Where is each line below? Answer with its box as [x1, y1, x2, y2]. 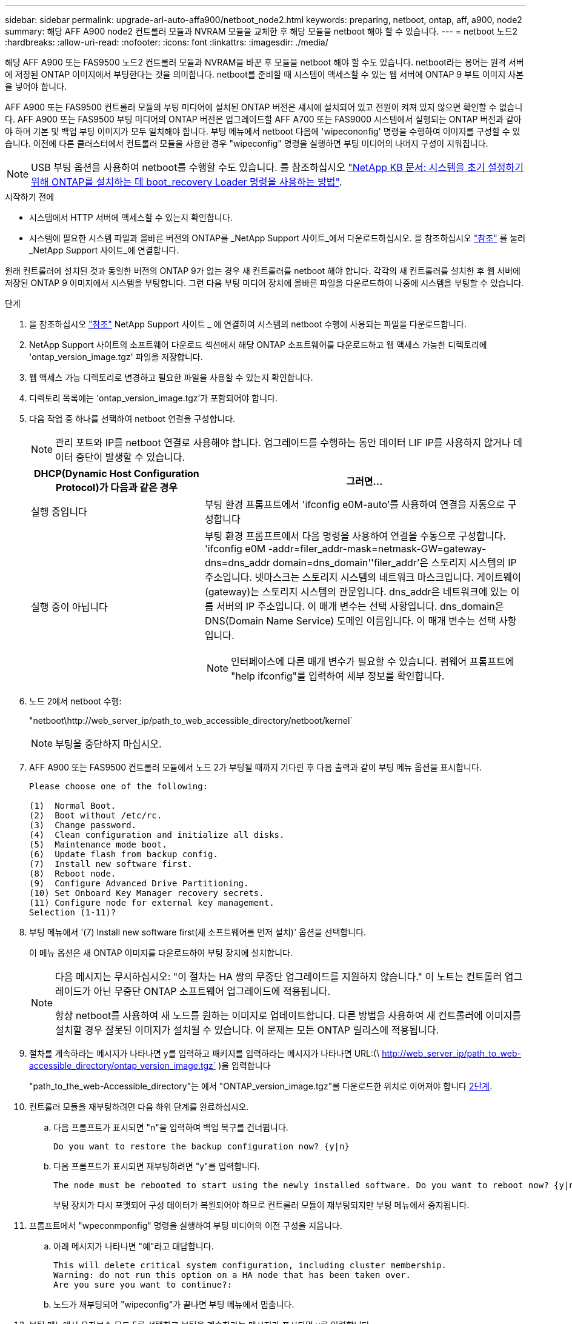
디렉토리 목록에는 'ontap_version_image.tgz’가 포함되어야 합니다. [29, 393, 278, 403]
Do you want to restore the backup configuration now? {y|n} [53, 1142, 350, 1151]
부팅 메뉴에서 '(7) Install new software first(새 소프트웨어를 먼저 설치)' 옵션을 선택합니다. [29, 927, 367, 937]
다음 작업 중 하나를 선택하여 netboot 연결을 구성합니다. [29, 413, 236, 424]
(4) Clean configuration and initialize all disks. [29, 830, 285, 840]
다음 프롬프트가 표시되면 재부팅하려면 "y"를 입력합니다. [53, 1161, 260, 1171]
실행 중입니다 [31, 506, 87, 518]
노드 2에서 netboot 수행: [29, 696, 122, 706]
